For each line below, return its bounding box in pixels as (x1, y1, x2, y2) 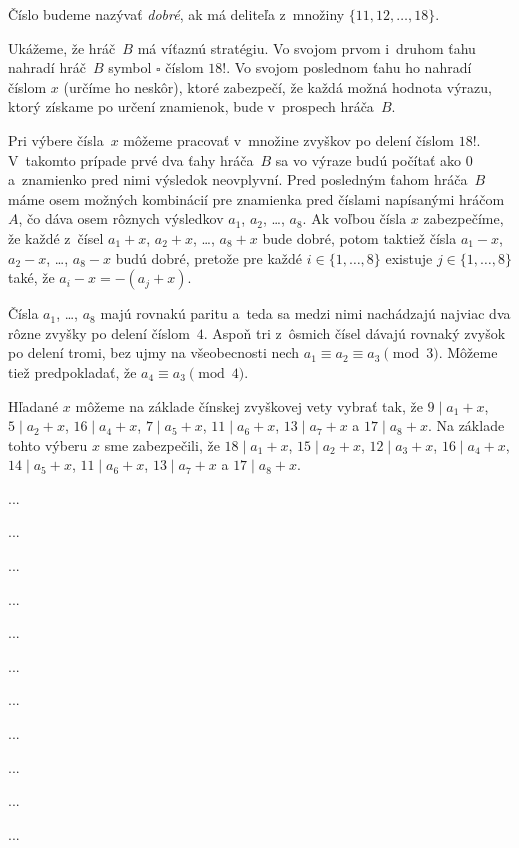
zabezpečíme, (423, 208, 504, 229)
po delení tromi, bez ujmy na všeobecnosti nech (8, 342, 300, 363)
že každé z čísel (8, 227, 104, 248)
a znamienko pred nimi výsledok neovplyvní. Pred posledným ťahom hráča (8, 169, 468, 190)
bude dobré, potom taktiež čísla (262, 227, 457, 248)
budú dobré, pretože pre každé (115, 247, 303, 268)
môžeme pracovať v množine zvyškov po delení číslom (123, 129, 455, 150)
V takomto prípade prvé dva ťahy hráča (8, 149, 254, 170)
